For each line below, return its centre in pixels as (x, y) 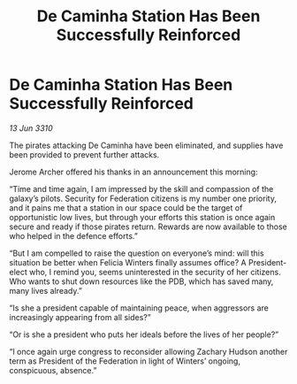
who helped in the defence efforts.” (74, 235)
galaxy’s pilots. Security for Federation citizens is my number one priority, (143, 198)
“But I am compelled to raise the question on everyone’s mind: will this (137, 253)
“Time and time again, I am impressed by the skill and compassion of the (141, 188)
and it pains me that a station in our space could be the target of (126, 207)
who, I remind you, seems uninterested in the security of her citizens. (155, 272)
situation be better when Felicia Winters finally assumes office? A (128, 262)
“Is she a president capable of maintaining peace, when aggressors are (139, 308)
